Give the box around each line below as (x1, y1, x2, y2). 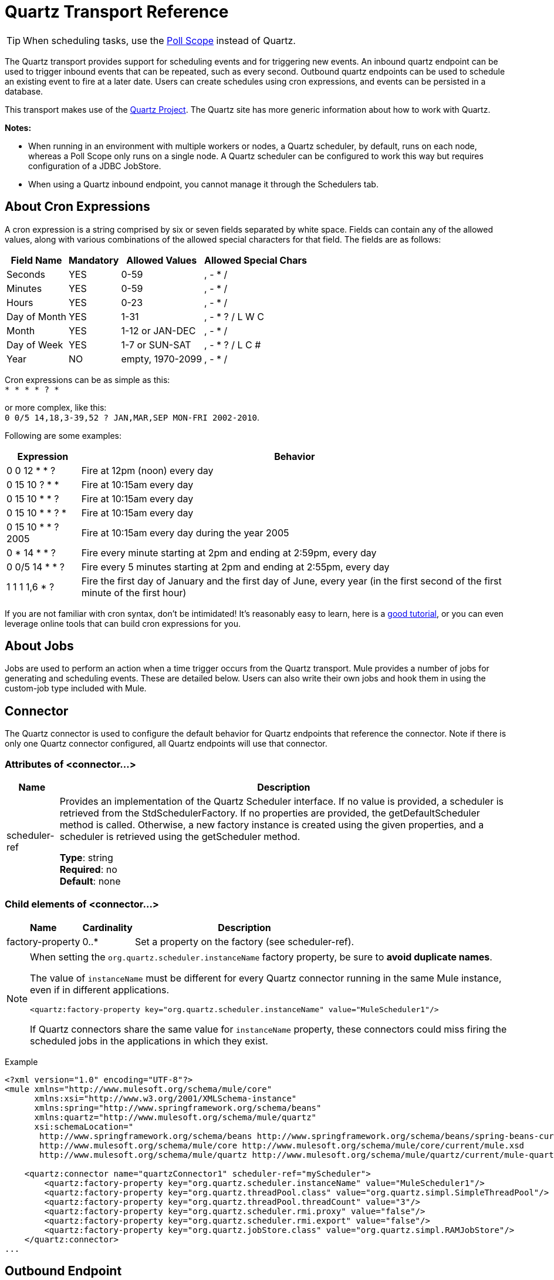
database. (5, 86, 43, 96)
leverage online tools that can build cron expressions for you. (5, 618, 241, 629)
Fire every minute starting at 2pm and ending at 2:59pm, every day (81, 546, 377, 559)
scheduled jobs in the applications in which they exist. (30, 1034, 268, 1047)
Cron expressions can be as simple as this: (5, 374, 170, 385)
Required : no (59, 864, 117, 876)
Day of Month (6, 310, 66, 322)
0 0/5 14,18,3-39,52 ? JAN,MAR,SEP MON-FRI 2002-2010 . (5, 412, 259, 422)
